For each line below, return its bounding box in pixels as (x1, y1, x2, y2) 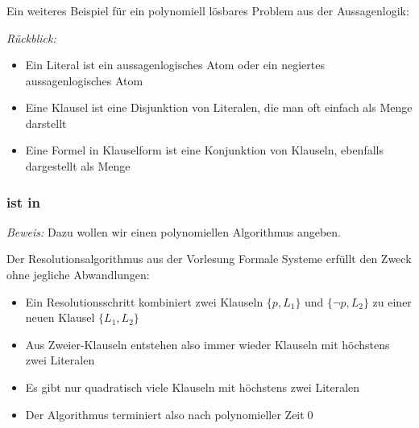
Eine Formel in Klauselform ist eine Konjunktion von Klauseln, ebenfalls (25, 142, 384, 158)
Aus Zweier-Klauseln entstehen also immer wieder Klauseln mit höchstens (25, 335, 390, 352)
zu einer (372, 293, 412, 310)
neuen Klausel (25, 309, 95, 326)
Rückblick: (6, 29, 56, 46)
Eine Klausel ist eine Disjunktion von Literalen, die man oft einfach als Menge (25, 99, 413, 116)
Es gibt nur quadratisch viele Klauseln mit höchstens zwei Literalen (25, 379, 360, 396)
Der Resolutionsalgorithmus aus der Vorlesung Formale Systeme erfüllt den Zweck (6, 250, 412, 267)
